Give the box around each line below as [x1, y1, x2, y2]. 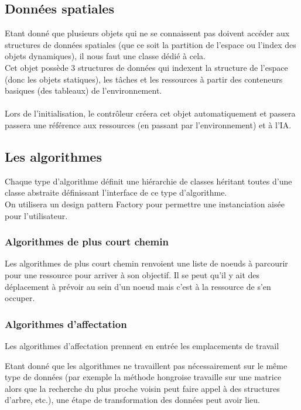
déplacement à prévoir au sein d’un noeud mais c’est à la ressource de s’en [5, 280, 271, 292]
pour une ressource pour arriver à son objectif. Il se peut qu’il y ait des [5, 268, 260, 281]
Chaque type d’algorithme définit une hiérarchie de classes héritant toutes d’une [5, 175, 292, 187]
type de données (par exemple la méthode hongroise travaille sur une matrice [5, 371, 282, 383]
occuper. [5, 292, 35, 304]
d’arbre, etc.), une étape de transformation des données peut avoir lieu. [5, 394, 261, 406]
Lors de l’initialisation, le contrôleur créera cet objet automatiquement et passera [5, 107, 296, 119]
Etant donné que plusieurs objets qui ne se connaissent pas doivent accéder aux [5, 27, 290, 39]
